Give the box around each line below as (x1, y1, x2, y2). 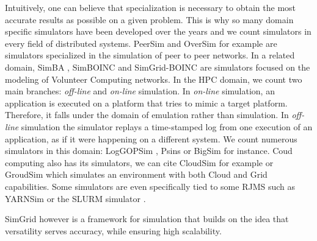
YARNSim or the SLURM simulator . (5, 192, 146, 204)
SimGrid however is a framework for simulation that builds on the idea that (5, 212, 289, 225)
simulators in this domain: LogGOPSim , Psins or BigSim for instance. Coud (5, 144, 293, 157)
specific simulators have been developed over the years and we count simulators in (5, 25, 312, 38)
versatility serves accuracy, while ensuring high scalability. (5, 224, 222, 237)
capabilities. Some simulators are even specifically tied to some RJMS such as (5, 180, 296, 192)
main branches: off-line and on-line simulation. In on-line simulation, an (5, 85, 275, 97)
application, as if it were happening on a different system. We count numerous (5, 132, 297, 145)
